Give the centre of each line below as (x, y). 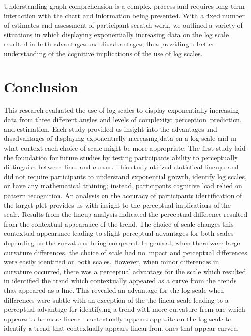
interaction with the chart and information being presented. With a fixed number (125, 15)
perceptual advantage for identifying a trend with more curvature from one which (125, 309)
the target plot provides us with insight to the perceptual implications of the (118, 205)
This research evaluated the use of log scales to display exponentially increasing (122, 110)
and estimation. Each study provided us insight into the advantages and (111, 129)
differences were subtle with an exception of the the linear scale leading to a (116, 299)
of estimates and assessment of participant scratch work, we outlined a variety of (123, 25)
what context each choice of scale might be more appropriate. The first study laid (125, 148)
